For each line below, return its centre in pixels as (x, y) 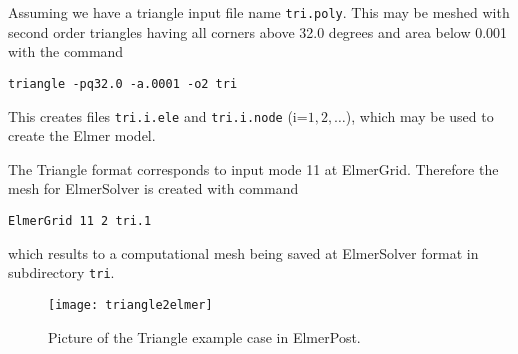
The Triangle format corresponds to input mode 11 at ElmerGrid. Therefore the (253, 168)
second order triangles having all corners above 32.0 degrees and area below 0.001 (258, 31)
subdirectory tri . (61, 272)
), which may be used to (419, 115)
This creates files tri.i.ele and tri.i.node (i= (158, 115)
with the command (66, 51)
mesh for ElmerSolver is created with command (153, 188)
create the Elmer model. (82, 135)
